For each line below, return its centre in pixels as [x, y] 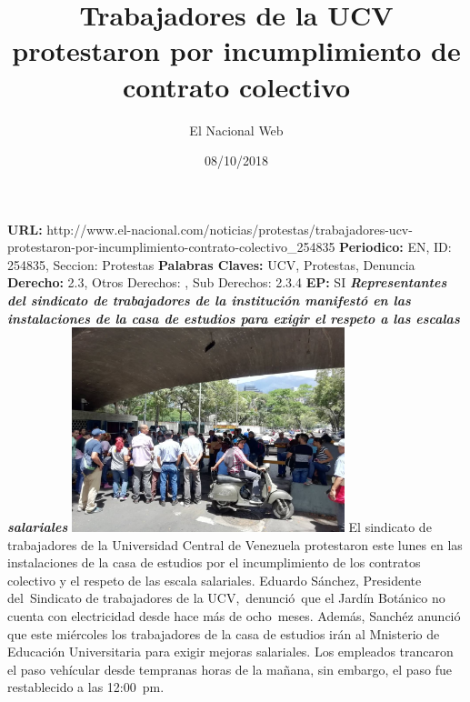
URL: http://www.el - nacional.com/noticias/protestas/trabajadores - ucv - [210, 229]
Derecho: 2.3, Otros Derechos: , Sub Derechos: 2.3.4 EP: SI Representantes [227, 282]
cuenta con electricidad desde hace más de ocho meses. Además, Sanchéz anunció [234, 615]
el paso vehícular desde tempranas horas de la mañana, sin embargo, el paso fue [230, 669]
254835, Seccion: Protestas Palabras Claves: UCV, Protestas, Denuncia [211, 264]
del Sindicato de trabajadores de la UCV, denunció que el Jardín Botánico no [226, 598]
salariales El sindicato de [220, 526]
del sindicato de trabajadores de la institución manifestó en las [209, 301]
